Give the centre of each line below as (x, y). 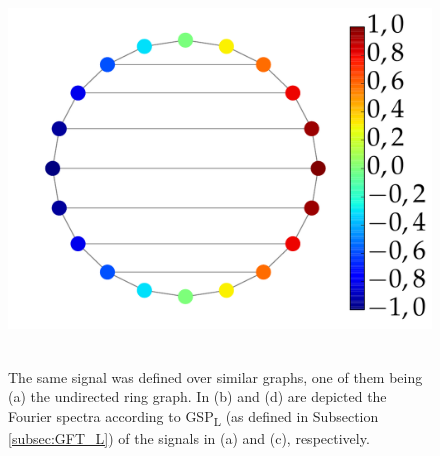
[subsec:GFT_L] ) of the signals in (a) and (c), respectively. (189, 437)
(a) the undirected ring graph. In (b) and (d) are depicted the (197, 396)
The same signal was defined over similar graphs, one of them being (215, 376)
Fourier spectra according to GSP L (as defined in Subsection (193, 417)
